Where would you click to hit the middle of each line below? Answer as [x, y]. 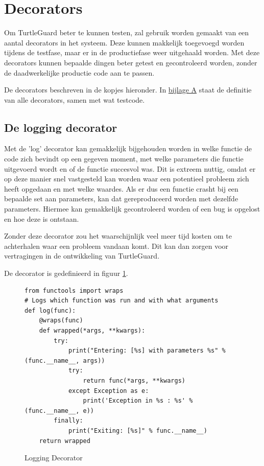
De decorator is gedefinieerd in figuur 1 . [66, 273]
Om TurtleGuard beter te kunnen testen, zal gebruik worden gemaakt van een [127, 32]
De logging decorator [61, 127]
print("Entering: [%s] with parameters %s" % [147, 351]
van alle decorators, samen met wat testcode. [75, 99]
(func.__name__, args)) [65, 360]
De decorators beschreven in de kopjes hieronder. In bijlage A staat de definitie [128, 90]
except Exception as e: [109, 391]
